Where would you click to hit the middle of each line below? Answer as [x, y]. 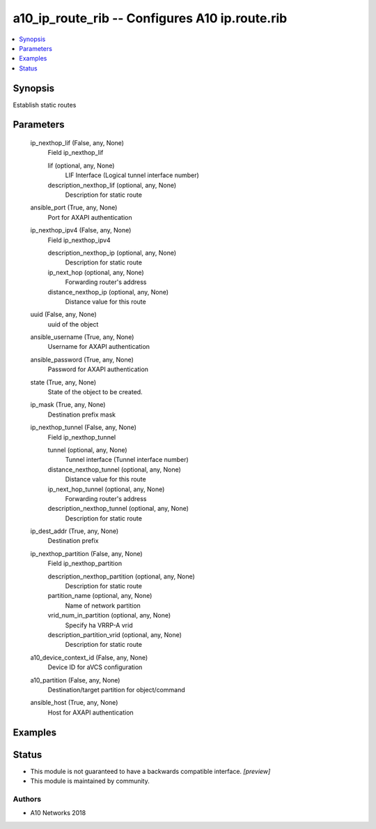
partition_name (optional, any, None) [100, 596]
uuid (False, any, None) [63, 315]
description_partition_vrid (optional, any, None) [115, 635]
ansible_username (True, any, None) [82, 337]
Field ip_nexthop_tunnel [82, 437]
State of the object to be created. [95, 392]
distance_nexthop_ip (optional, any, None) [108, 292]
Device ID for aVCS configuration [95, 667]
